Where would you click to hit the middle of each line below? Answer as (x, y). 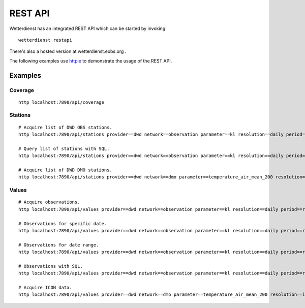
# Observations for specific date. (63, 223)
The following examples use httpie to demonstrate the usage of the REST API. (91, 60)
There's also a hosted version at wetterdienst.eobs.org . (68, 51)
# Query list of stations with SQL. (64, 148)
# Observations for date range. (59, 245)
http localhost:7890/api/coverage (61, 102)
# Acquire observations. (49, 202)
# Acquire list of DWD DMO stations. (66, 170)
